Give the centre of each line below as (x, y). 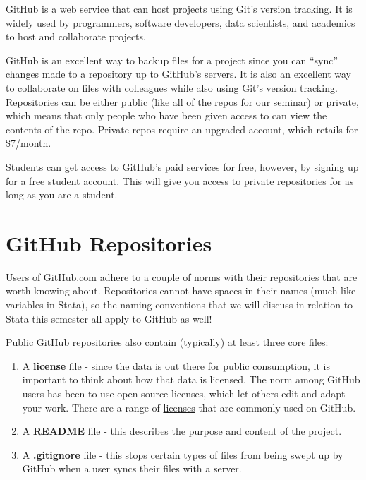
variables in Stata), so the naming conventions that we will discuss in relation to (179, 305)
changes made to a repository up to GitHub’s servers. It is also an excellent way (178, 74)
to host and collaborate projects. (76, 36)
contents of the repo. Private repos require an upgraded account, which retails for (182, 129)
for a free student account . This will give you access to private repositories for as (180, 180)
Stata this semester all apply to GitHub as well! (109, 318)
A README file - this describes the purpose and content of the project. (182, 431)
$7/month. (29, 143)
